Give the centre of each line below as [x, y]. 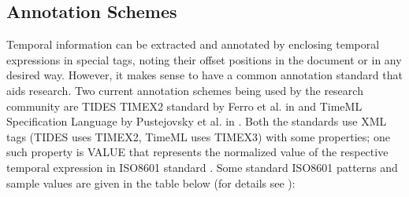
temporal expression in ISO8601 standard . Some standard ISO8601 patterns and [202, 167]
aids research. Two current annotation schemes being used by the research [185, 90]
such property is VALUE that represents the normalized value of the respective [197, 152]
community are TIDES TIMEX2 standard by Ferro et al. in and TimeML [184, 106]
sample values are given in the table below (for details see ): [151, 182]
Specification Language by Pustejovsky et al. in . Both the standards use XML [197, 121]
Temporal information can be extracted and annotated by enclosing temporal [193, 44]
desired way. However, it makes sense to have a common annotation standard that [204, 75]
